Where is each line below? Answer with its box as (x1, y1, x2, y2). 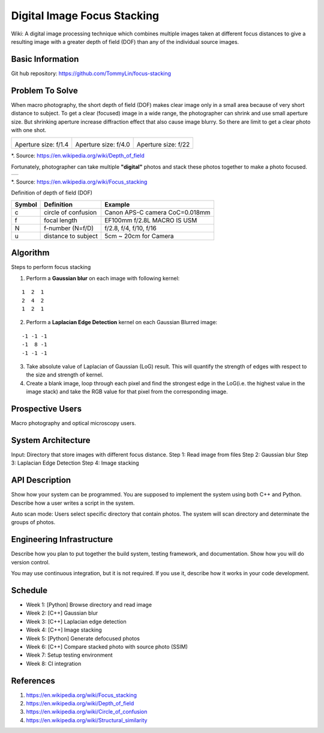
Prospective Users (11, 403, 82, 414)
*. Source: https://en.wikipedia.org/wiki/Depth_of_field (11, 152, 145, 159)
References (11, 675, 55, 686)
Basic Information (11, 54, 79, 64)
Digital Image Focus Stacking (11, 9, 160, 22)
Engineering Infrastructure (11, 534, 113, 544)
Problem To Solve (11, 85, 78, 95)
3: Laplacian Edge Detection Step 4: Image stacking (11, 459, 139, 466)
